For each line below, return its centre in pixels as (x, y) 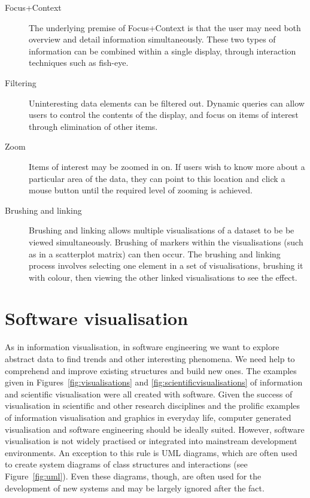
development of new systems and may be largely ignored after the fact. (135, 488)
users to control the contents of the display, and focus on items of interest (164, 115)
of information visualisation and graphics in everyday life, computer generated (148, 417)
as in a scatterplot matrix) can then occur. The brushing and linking (155, 253)
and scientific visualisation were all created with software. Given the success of (149, 394)
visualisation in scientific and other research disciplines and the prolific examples (153, 406)
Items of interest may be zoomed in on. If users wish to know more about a (167, 166)
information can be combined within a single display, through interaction (162, 51)
